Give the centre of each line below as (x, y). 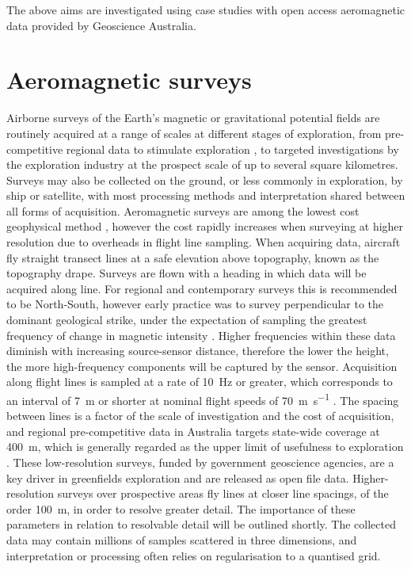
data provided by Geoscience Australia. (101, 25)
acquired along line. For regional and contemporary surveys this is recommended (202, 288)
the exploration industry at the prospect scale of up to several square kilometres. (202, 164)
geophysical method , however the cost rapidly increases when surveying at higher (205, 226)
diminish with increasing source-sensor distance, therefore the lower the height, (198, 351)
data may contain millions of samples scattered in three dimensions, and (182, 540)
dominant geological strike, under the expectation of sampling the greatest (187, 320)
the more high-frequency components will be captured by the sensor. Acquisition (202, 366)
